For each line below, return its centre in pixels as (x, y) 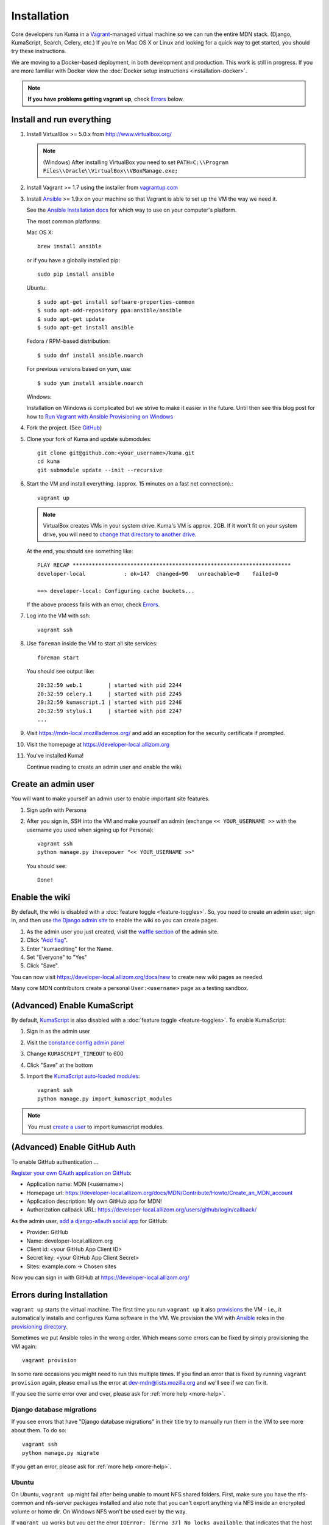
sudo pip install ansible (76, 274)
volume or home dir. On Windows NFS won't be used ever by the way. (99, 1511)
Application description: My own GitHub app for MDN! (94, 1201)
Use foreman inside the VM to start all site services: (92, 644)
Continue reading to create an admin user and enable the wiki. (104, 767)
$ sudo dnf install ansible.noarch (90, 355)
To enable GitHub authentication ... (55, 1161)
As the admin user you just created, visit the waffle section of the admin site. (122, 931)
